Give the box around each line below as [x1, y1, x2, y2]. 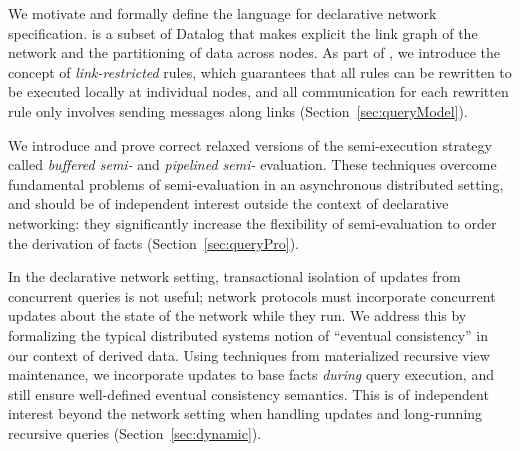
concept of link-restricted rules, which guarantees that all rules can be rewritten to [8, 61, 512, 82]
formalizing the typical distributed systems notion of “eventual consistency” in [8, 324, 489, 345]
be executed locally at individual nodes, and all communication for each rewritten [8, 81, 509, 102]
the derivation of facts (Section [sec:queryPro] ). [8, 232, 299, 253]
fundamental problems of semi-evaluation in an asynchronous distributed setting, [8, 173, 504, 194]
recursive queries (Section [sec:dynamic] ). [8, 422, 262, 443]
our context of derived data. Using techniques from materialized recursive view [8, 344, 490, 365]
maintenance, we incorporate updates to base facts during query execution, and [8, 364, 494, 385]
